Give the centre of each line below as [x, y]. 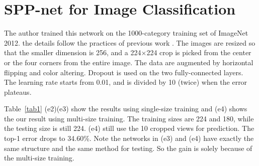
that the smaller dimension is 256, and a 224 [73, 52]
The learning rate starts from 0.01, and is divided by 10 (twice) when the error [126, 82]
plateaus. [18, 92]
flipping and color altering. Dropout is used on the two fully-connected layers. [124, 72]
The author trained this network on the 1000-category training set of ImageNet [126, 33]
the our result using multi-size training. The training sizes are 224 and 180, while [129, 118]
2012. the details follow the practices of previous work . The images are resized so [130, 42]
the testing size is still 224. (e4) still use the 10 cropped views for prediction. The [129, 128]
